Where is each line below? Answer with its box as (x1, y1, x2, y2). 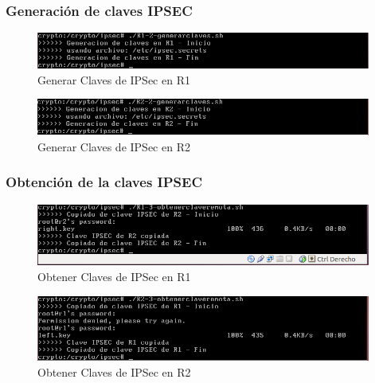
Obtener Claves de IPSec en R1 (37, 268, 191, 284)
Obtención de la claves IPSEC (6, 172, 202, 192)
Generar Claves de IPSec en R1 (37, 71, 190, 88)
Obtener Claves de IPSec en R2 (37, 364, 191, 381)
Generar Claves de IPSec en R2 (37, 138, 190, 154)
